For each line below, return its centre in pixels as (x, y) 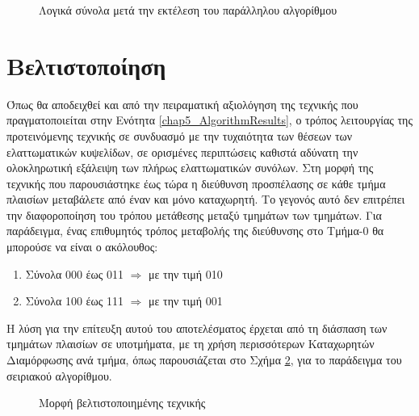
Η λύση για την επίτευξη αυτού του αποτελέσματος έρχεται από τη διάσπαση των (197, 328)
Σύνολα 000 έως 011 (74, 273)
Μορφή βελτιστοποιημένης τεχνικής (122, 403)
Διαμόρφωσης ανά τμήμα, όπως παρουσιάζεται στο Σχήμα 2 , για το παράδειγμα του (204, 360)
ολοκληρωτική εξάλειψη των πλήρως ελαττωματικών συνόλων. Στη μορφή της (190, 168)
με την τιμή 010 (185, 273)
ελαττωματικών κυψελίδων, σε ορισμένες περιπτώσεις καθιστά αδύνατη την (182, 151)
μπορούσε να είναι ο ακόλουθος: (82, 247)
